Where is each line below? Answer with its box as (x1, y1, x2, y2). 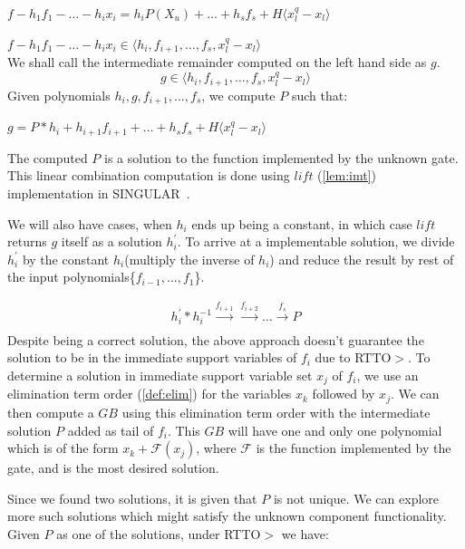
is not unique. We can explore (273, 488, 440, 507)
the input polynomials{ (7, 267, 136, 286)
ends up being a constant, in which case (191, 214, 412, 233)
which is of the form (7, 438, 119, 457)
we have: (281, 524, 329, 543)
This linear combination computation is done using (7, 166, 290, 185)
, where (196, 438, 237, 457)
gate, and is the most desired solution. (7, 458, 219, 477)
